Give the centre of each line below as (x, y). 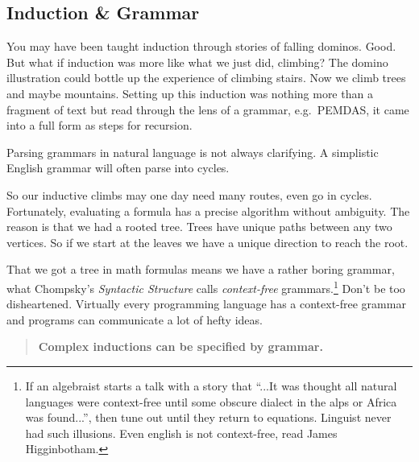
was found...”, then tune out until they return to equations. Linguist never (208, 417)
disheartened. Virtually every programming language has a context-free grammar (206, 304)
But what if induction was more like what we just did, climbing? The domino (197, 62)
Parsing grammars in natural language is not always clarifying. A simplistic (193, 152)
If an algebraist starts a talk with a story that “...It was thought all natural (211, 385)
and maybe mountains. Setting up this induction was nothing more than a (190, 93)
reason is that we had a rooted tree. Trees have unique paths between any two (199, 227)
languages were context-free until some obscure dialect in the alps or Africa (211, 401)
